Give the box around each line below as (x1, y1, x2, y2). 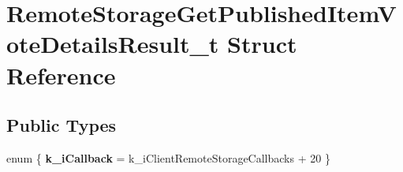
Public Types (6, 113, 117, 137)
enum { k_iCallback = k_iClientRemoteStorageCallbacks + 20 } (6, 149, 330, 166)
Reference (6, 58, 116, 91)
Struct (227, 28, 297, 60)
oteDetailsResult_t (6, 28, 219, 60)
